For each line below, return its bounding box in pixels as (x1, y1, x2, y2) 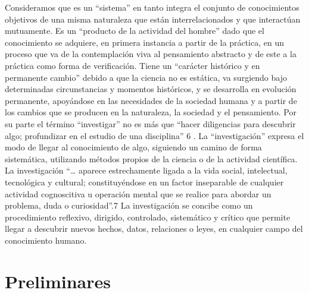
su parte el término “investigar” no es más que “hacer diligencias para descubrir (5, 117, 296, 130)
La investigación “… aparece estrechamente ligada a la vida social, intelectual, (5, 164, 288, 177)
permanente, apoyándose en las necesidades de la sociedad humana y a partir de (5, 94, 297, 106)
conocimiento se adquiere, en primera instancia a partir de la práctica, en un (5, 36, 284, 48)
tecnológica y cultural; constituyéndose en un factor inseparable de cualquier (5, 175, 284, 188)
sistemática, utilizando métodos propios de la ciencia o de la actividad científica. (5, 152, 298, 165)
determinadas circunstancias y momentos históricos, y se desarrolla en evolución (5, 83, 296, 95)
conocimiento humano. (5, 234, 87, 246)
